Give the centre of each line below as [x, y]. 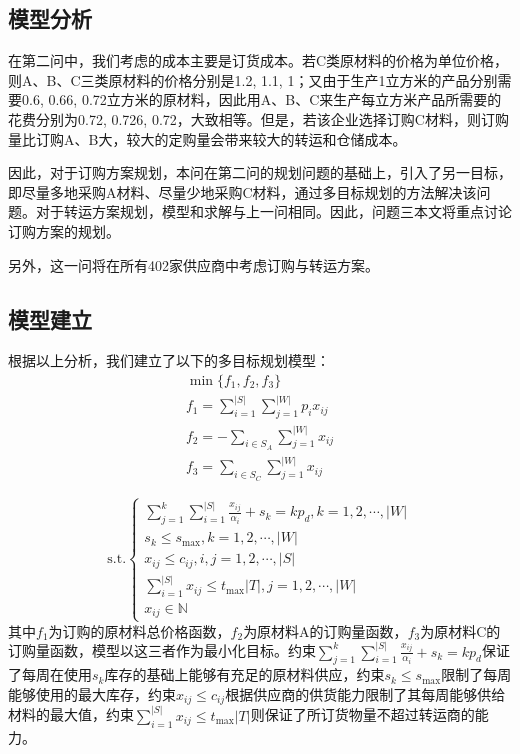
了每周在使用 [50, 674]
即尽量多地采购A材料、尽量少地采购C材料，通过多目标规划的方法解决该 [242, 191]
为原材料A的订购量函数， [325, 630]
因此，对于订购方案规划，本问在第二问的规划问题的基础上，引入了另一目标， [260, 172]
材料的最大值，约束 [71, 714]
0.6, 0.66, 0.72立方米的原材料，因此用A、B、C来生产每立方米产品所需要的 [261, 99]
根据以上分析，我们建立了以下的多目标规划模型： [169, 360]
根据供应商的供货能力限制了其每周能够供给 [365, 694]
